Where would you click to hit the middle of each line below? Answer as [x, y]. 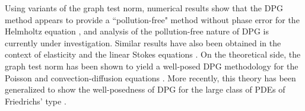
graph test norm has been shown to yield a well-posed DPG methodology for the [152, 66]
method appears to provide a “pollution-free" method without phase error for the [152, 19]
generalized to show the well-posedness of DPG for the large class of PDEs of [145, 89]
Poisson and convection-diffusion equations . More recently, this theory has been [150, 77]
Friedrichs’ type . [36, 101]
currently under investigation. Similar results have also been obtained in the [143, 42]
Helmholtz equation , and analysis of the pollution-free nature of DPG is [137, 31]
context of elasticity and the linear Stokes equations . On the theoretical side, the [153, 54]
